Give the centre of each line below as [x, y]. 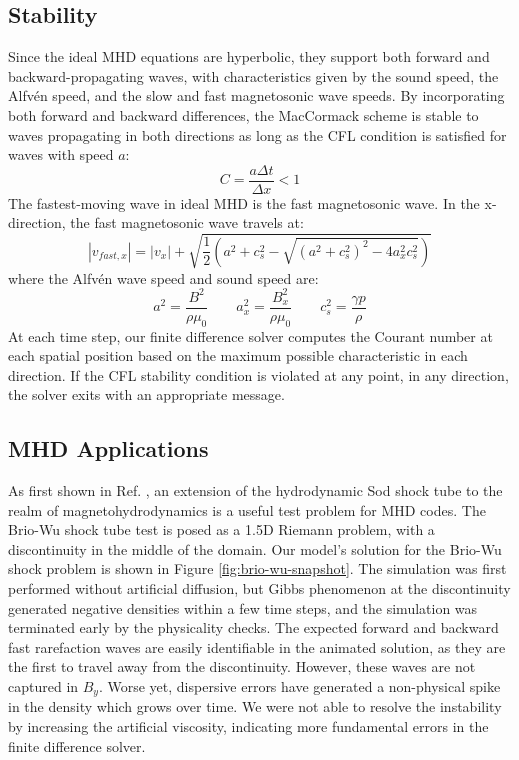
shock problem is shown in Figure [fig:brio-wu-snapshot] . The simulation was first [257, 568]
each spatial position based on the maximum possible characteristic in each [238, 355]
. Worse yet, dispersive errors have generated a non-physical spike [299, 686]
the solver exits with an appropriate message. [146, 394]
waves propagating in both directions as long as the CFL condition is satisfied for [257, 134]
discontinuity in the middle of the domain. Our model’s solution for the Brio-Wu [255, 548]
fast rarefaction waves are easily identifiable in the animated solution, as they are [257, 646]
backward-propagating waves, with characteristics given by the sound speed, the [253, 75]
